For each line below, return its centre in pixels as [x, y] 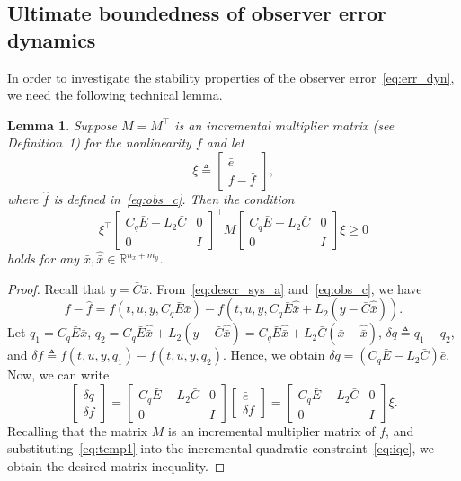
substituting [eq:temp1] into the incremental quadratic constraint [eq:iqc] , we [221, 448]
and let [225, 143]
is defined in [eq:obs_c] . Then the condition [174, 198]
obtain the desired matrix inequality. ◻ [116, 466]
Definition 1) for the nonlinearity [99, 143]
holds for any [43, 258]
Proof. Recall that [57, 288]
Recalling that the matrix [78, 430]
